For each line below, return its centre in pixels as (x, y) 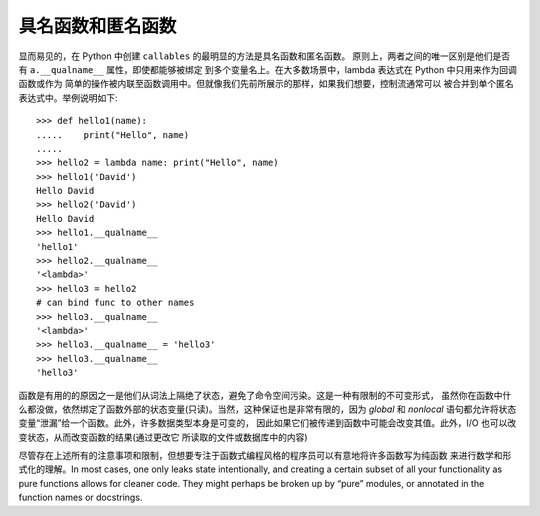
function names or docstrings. (80, 497)
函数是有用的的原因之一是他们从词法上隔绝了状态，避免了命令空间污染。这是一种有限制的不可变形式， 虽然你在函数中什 (265, 395)
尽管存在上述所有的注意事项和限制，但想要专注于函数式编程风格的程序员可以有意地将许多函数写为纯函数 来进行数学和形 (265, 456)
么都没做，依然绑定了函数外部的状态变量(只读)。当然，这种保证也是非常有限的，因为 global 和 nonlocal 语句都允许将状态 (267, 409)
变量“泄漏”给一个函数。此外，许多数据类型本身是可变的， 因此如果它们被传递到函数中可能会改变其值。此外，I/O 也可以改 (267, 423)
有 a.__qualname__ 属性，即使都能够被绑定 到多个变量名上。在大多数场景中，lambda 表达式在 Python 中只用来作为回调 (267, 69)
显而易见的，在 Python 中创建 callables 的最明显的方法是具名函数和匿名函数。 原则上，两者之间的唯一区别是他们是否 (264, 56)
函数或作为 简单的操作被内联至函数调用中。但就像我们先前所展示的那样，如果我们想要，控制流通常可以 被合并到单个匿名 (266, 84)
